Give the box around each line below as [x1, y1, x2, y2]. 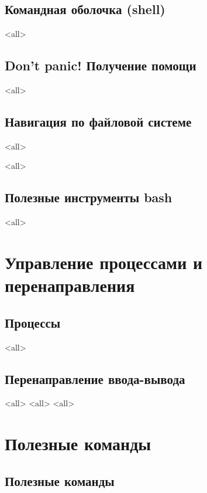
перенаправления [5, 273, 135, 297]
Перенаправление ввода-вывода [5, 369, 185, 387]
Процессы [5, 313, 61, 331]
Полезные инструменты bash [5, 188, 172, 206]
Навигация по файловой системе [5, 112, 192, 130]
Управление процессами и [5, 250, 203, 274]
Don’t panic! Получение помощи [5, 56, 196, 74]
